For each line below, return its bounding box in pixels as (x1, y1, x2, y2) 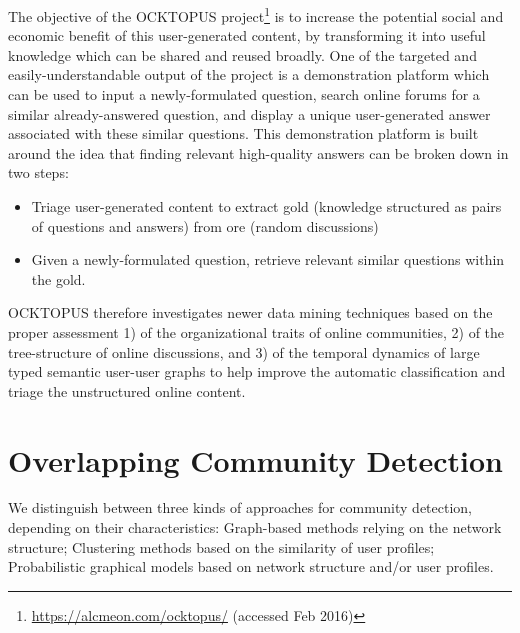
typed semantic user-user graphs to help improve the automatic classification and (8, 361, 506, 382)
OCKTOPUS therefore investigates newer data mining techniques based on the (8, 302, 493, 323)
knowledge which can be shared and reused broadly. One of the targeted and (8, 44, 477, 65)
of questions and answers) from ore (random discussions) (31, 215, 379, 236)
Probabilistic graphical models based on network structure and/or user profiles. (8, 556, 494, 577)
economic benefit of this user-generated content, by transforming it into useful (8, 25, 486, 46)
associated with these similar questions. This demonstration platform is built (8, 123, 479, 144)
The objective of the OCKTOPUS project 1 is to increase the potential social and (8, 3, 504, 26)
